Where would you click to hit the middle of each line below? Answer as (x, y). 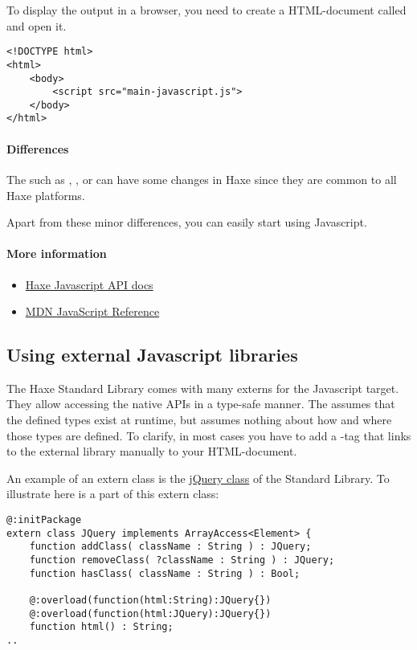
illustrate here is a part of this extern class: (113, 494)
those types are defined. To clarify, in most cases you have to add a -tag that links (209, 435)
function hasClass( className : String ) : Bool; (165, 573)
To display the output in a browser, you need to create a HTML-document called (206, 10)
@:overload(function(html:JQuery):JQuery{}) (150, 613)
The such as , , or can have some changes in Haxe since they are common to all (202, 179)
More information (57, 253)
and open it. (37, 25)
